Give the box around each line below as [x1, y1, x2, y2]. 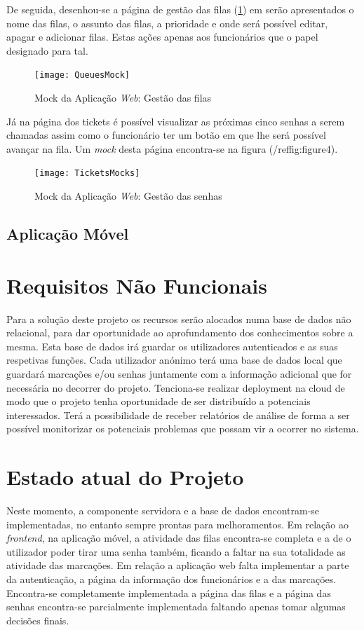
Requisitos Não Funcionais [6, 271, 268, 299]
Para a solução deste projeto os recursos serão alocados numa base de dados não [6, 311, 351, 326]
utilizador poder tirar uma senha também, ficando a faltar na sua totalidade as [6, 544, 346, 559]
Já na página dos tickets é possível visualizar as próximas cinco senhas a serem [6, 114, 345, 128]
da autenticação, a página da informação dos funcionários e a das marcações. [6, 572, 337, 586]
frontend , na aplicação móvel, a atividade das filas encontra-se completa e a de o [6, 530, 351, 545]
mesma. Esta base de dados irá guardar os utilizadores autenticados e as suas [6, 338, 338, 353]
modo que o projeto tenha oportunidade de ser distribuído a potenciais [6, 394, 311, 409]
